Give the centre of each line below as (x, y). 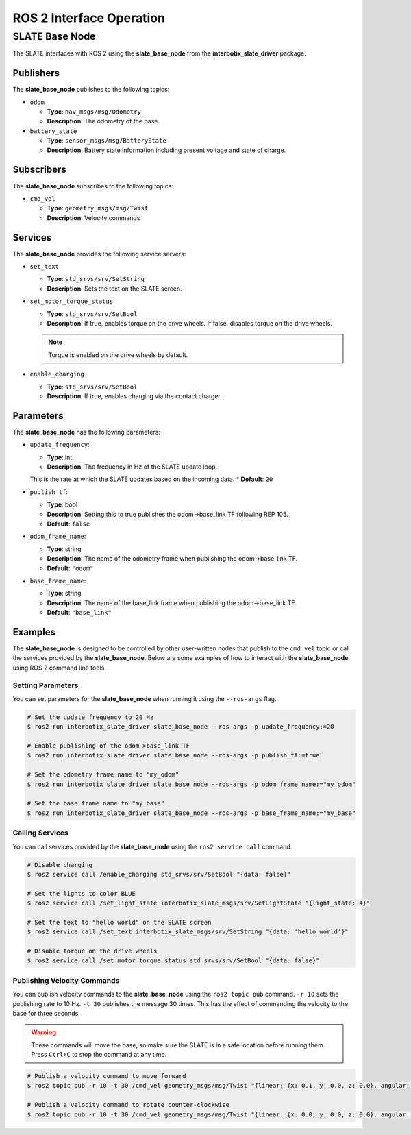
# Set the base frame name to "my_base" (96, 803)
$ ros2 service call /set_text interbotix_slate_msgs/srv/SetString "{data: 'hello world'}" (188, 932)
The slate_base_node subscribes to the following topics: (93, 186)
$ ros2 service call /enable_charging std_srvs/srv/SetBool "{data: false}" (159, 874)
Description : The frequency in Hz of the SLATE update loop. (132, 467)
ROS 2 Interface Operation (89, 18)
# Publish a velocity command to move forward (107, 1076)
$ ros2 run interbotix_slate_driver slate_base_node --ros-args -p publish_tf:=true (173, 755)
